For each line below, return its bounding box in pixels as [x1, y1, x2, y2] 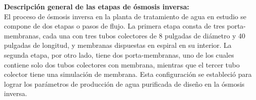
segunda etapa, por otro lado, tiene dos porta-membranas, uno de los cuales [4, 49, 234, 60]
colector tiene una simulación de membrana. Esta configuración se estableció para [4, 69, 252, 79]
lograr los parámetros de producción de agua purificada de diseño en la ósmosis [4, 78, 245, 89]
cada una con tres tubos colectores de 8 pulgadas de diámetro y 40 [43, 30, 246, 40]
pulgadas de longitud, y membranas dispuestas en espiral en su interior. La [4, 40, 232, 50]
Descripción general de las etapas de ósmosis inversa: [4, 1, 190, 11]
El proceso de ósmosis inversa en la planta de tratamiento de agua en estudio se [4, 11, 247, 21]
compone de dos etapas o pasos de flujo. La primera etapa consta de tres [4, 21, 225, 31]
